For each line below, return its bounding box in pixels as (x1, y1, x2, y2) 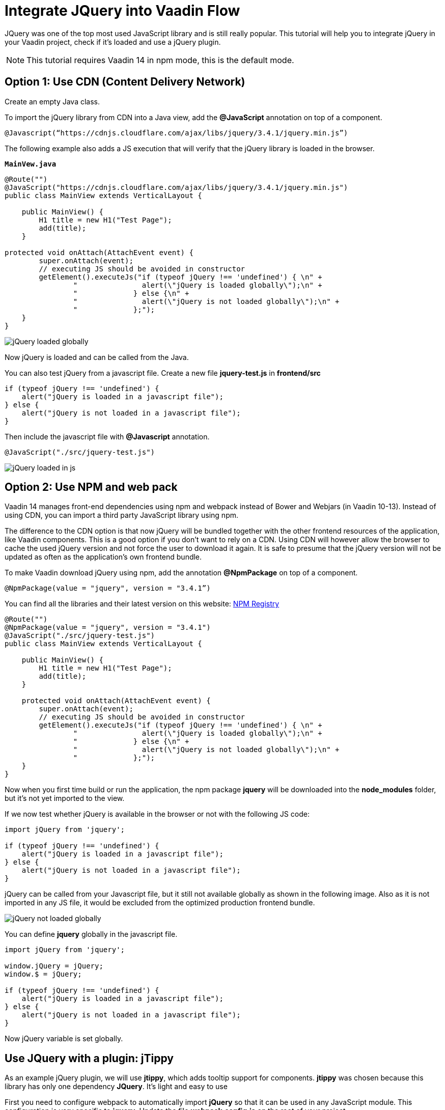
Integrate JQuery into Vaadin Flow (5, 2, 240, 19)
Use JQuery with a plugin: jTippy (5, 1051, 174, 1065)
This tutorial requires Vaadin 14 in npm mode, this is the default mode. (26, 54, 294, 65)
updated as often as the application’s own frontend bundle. (5, 552, 202, 562)
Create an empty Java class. (5, 97, 100, 106)
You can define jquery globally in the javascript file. (5, 930, 178, 939)
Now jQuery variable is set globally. (5, 1034, 123, 1043)
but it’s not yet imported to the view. (5, 794, 125, 803)
